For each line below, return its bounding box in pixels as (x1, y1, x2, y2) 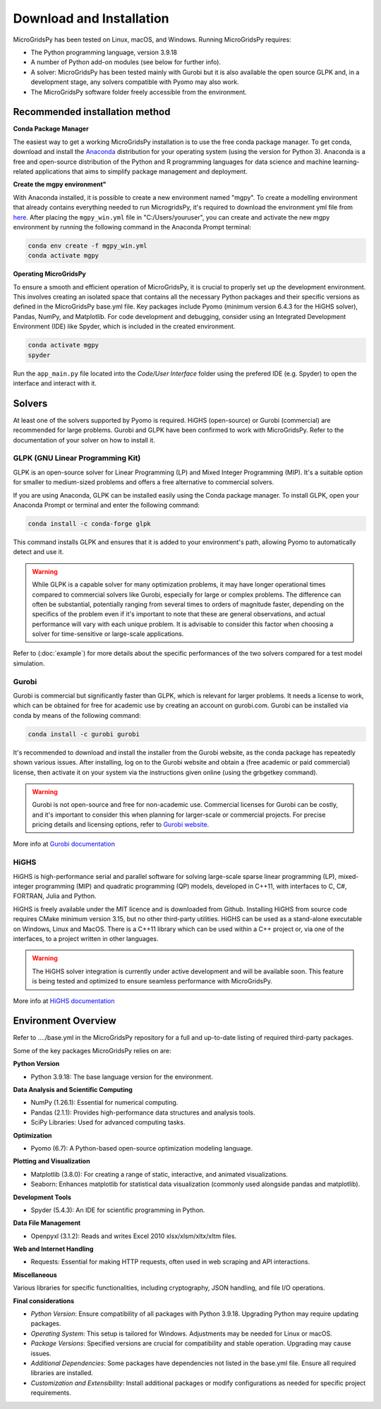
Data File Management (13, 1218, 81, 1228)
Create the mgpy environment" (13, 180, 107, 188)
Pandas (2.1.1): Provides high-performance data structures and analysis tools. (30, 1108, 255, 1117)
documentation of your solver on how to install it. (13, 436, 155, 444)
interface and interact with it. (13, 378, 97, 388)
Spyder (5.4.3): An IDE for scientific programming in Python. (30, 1206, 205, 1214)
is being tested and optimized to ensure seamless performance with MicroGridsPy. (32, 977, 273, 985)
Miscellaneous (13, 1271, 58, 1279)
